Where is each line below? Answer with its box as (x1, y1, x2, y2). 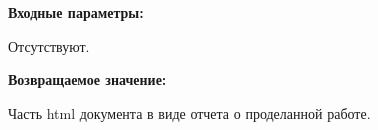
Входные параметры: (8, 2, 144, 22)
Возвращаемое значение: (8, 69, 167, 90)
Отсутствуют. (8, 35, 90, 56)
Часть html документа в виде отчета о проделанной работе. (8, 102, 371, 123)
